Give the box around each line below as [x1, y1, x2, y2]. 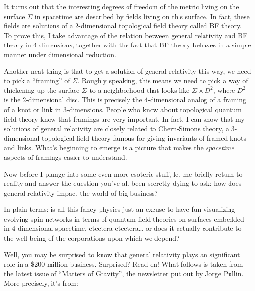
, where [213, 85, 235, 95]
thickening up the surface [4, 85, 80, 95]
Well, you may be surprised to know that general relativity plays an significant [4, 249, 240, 259]
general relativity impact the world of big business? [4, 187, 158, 198]
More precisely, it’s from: [4, 278, 78, 288]
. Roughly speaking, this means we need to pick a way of [77, 75, 248, 86]
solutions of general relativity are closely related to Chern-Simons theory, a [4, 123, 229, 134]
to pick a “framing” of [4, 75, 70, 86]
